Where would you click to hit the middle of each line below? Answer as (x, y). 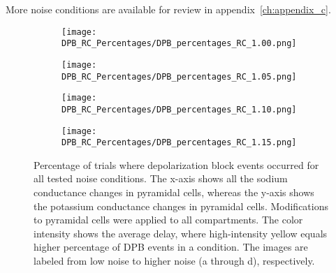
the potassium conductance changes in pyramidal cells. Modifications (181, 206)
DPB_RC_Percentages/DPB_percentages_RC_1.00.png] (179, 44)
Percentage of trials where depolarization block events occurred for (176, 164)
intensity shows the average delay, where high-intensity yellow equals (181, 233)
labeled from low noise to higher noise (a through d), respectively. (174, 260)
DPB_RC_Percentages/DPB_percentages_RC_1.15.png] (179, 143)
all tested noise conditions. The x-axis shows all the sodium (161, 178)
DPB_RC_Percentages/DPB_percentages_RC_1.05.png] (179, 76)
